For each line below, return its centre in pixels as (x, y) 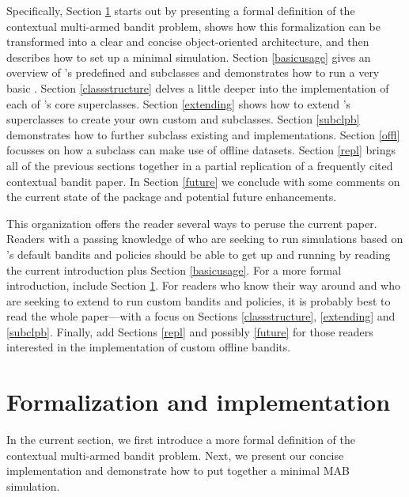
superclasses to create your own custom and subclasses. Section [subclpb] (183, 119)
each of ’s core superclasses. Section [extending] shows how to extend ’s (179, 103)
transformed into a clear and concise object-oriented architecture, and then (188, 42)
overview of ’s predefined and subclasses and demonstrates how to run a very (193, 72)
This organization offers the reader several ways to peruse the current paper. (192, 223)
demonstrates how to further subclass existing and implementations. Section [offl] (203, 134)
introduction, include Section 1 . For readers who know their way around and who (203, 285)
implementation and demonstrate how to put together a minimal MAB (178, 470)
